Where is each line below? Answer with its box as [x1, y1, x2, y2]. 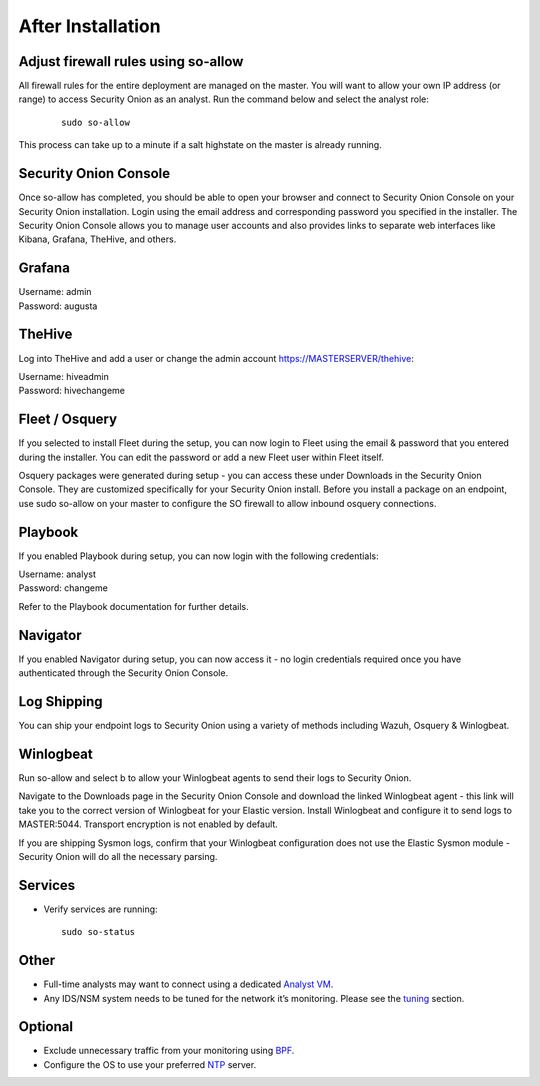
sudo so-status [61, 926, 136, 938]
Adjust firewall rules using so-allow [18, 53, 244, 70]
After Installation [18, 15, 161, 37]
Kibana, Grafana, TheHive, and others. [18, 233, 177, 245]
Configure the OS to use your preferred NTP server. [43, 1058, 257, 1070]
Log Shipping [18, 693, 104, 710]
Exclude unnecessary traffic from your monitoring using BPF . [43, 1045, 295, 1057]
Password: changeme [18, 582, 109, 594]
